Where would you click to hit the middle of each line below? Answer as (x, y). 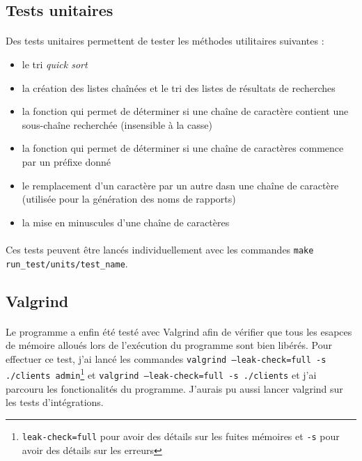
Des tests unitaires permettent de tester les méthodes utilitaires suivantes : (165, 41)
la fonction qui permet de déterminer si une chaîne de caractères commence (183, 148)
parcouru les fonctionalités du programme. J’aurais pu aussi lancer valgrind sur (174, 388)
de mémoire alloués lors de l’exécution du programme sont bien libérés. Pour (169, 345)
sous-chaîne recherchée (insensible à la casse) (117, 124)
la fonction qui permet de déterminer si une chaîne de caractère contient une (185, 111)
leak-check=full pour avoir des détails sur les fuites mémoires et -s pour (181, 436)
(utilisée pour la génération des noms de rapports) (129, 199)
